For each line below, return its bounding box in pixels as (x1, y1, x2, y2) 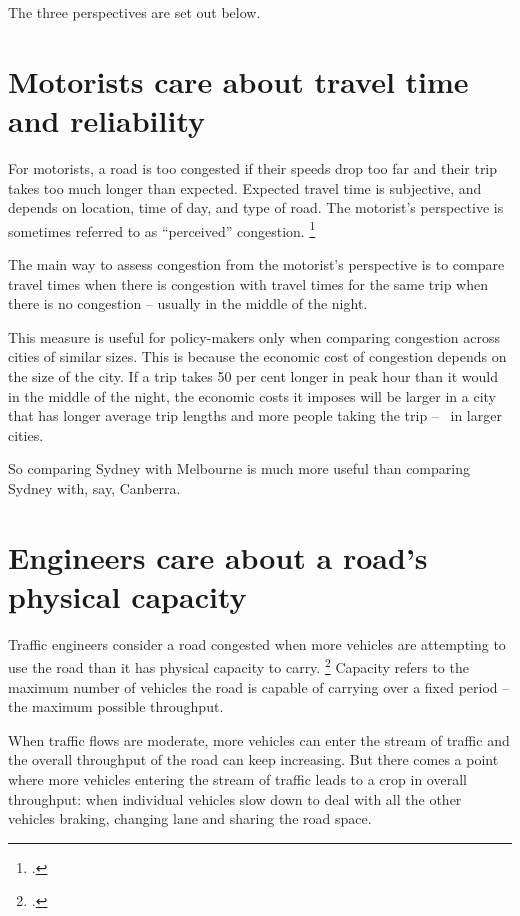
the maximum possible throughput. (8, 696, 224, 717)
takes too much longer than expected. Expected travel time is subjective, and (8, 177, 482, 198)
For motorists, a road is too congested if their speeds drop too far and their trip (8, 157, 498, 178)
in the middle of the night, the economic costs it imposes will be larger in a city (8, 385, 497, 406)
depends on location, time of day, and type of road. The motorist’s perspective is (8, 197, 504, 218)
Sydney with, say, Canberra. (8, 477, 181, 498)
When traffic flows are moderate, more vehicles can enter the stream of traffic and (8, 729, 510, 750)
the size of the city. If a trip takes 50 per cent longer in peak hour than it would (8, 365, 498, 386)
